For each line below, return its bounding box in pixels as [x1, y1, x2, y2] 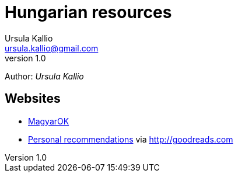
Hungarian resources [5, 2, 172, 22]
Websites [5, 91, 61, 106]
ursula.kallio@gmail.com [5, 43, 99, 53]
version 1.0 [5, 53, 46, 63]
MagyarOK [28, 116, 69, 126]
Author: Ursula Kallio [5, 71, 84, 81]
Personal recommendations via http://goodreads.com [28, 134, 233, 144]
